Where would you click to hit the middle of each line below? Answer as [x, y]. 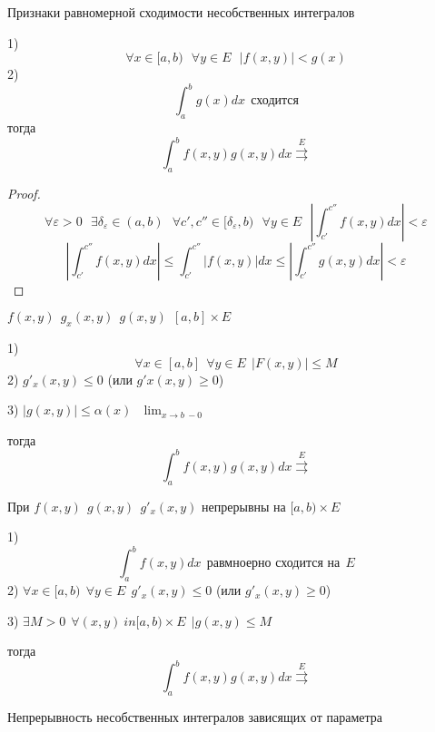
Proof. [24, 193]
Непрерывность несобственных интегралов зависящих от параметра [195, 717]
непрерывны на [244, 506]
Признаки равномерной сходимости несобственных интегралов [181, 12]
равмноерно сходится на [273, 564]
